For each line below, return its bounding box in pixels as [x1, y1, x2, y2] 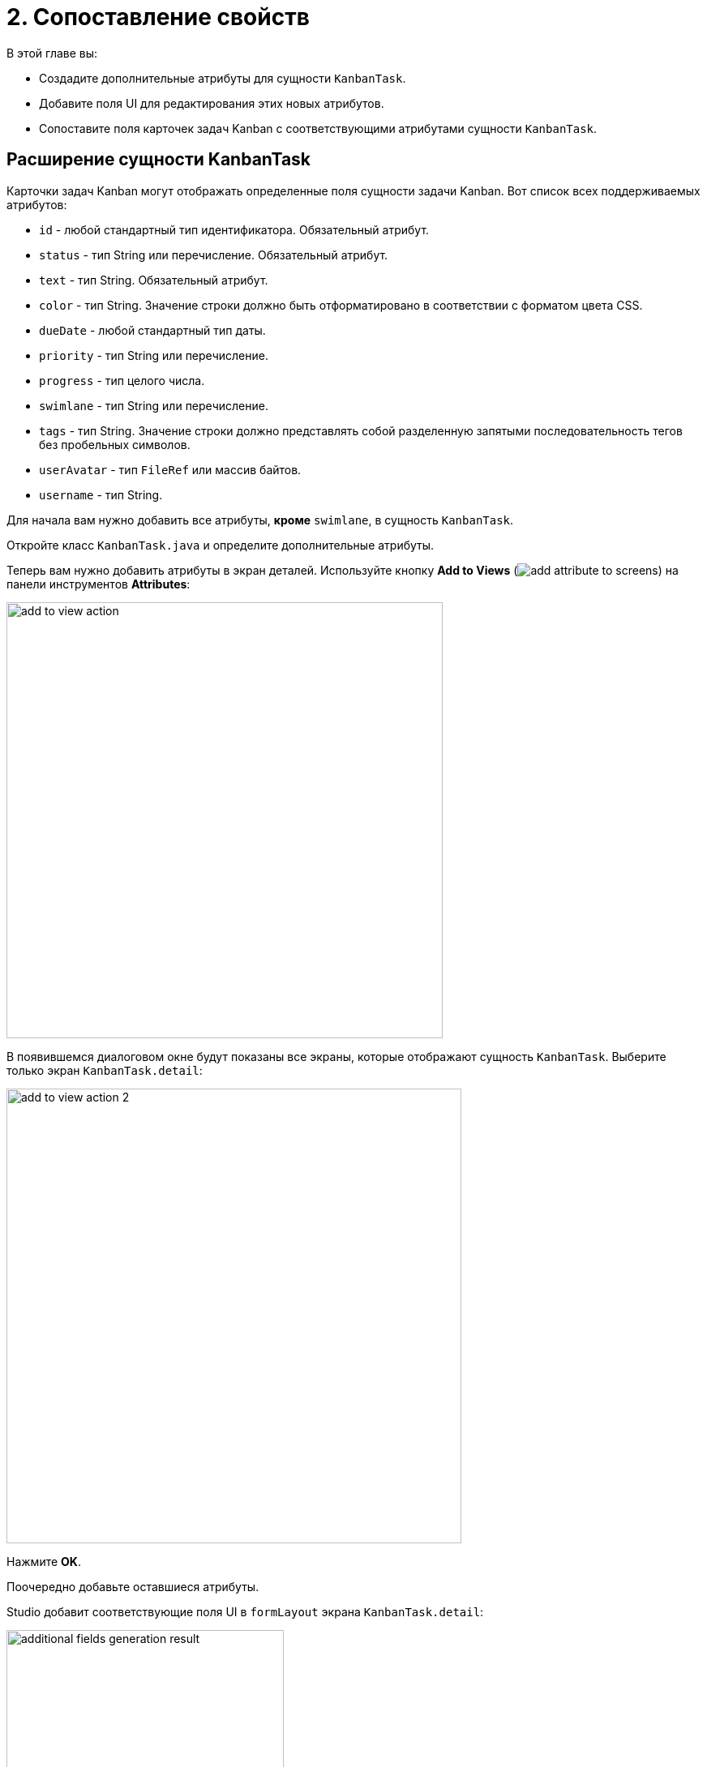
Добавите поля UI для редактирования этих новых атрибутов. [39, 96, 384, 110]
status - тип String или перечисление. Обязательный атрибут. [39, 247, 388, 262]
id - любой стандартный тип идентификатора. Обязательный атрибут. [39, 222, 430, 237]
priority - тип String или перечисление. [39, 348, 268, 362]
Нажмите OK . [6, 1554, 81, 1568]
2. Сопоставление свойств [6, 3, 310, 31]
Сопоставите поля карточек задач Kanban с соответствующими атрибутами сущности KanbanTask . [39, 121, 598, 135]
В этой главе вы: [6, 45, 98, 60]
